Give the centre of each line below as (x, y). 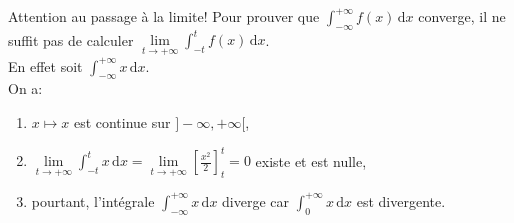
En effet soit (45, 65)
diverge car (256, 200)
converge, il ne (462, 16)
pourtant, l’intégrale (93, 200)
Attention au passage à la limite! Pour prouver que (164, 16)
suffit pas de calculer (71, 39)
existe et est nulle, (311, 160)
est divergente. (401, 200)
